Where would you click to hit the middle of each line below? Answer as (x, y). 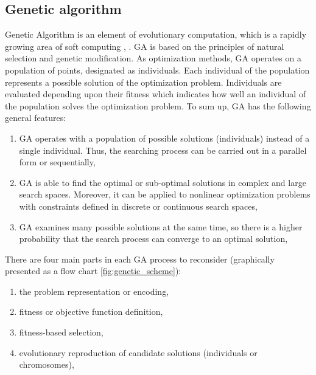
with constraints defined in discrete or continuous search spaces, (138, 206)
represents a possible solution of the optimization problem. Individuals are (143, 82)
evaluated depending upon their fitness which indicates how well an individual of (156, 94)
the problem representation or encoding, (94, 291)
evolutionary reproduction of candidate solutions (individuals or (138, 352)
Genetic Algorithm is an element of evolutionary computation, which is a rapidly (156, 34)
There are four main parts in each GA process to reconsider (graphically (140, 259)
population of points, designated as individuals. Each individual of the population (157, 70)
